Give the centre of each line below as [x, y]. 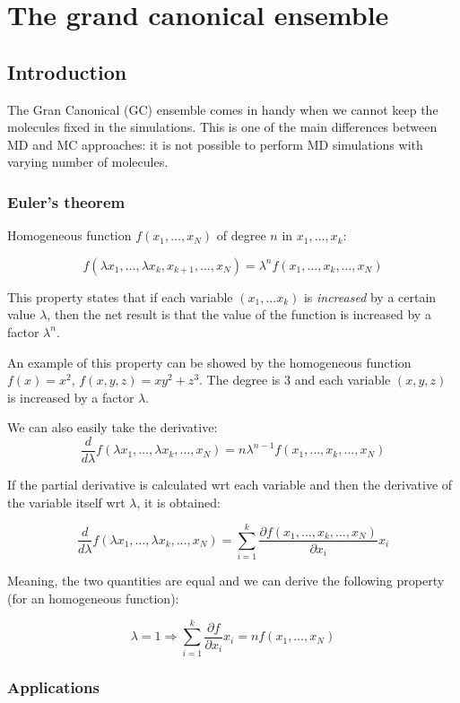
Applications [53, 686]
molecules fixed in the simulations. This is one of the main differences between [222, 127]
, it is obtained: [178, 502]
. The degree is [240, 380]
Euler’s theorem [66, 201]
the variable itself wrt [66, 502]
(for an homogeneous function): [93, 598]
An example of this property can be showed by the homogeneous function [209, 362]
